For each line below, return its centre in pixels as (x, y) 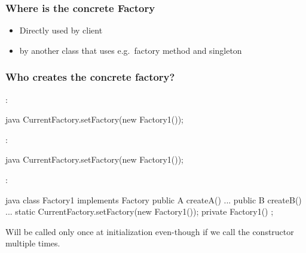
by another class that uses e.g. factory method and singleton (131, 50)
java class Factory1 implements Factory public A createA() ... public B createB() (154, 199)
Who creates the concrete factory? (90, 77)
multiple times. (33, 243)
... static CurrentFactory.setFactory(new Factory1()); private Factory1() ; (140, 211)
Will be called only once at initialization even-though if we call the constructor (150, 231)
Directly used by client (61, 30)
